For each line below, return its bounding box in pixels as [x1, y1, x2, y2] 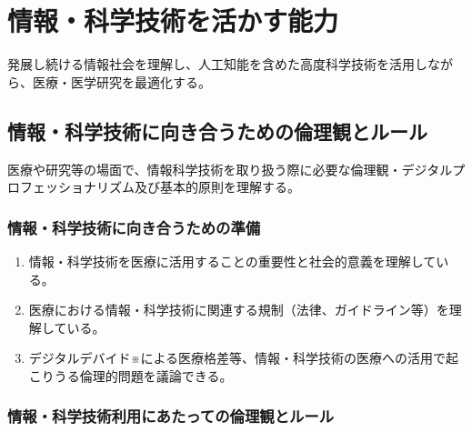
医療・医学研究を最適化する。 [32, 72, 211, 91]
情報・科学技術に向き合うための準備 [7, 216, 261, 238]
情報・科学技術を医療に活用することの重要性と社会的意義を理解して [28, 251, 437, 270]
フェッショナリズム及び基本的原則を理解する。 [19, 177, 300, 196]
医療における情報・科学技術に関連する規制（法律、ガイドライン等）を [28, 300, 449, 319]
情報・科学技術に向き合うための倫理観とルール [7, 116, 427, 145]
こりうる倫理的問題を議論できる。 [28, 366, 233, 385]
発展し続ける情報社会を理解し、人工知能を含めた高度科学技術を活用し [7, 55, 427, 74]
